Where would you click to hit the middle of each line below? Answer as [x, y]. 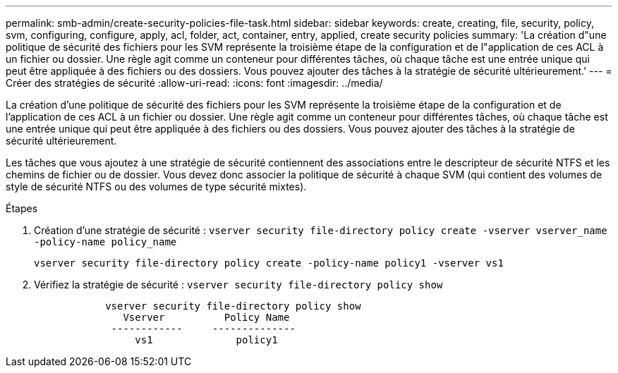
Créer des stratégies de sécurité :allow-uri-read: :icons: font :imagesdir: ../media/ [194, 83]
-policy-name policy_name [105, 242]
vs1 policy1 [206, 340]
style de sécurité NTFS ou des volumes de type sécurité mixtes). [156, 186]
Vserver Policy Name [206, 317]
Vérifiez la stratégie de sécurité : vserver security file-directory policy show [238, 285]
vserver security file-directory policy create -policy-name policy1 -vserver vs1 [269, 263]
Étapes [22, 208]
